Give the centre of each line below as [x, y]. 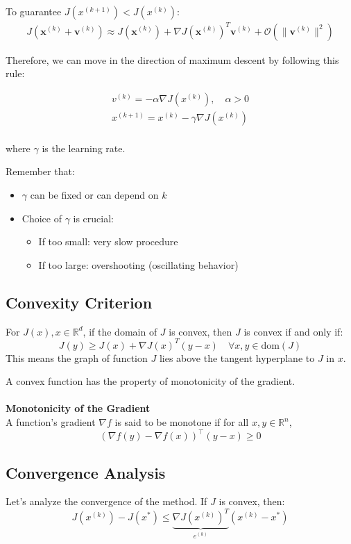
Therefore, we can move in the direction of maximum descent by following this [172, 59]
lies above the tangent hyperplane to [237, 357]
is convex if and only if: [293, 331]
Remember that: [40, 171]
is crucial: [94, 218]
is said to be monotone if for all [182, 422]
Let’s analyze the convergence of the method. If [106, 501]
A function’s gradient [51, 422]
